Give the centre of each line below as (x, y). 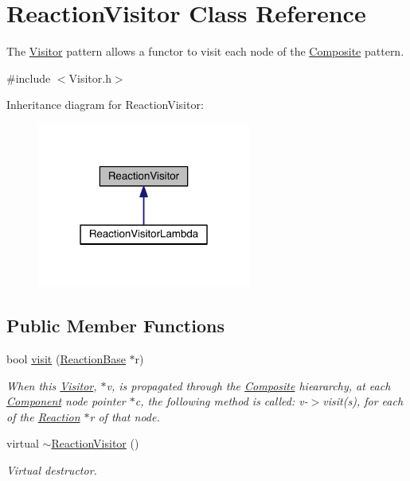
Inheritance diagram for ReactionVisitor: (105, 105)
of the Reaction (43, 416)
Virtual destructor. (52, 469)
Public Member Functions (115, 326)
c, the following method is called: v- (221, 401)
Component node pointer (66, 401)
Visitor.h (90, 78)
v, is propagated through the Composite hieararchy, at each (248, 385)
